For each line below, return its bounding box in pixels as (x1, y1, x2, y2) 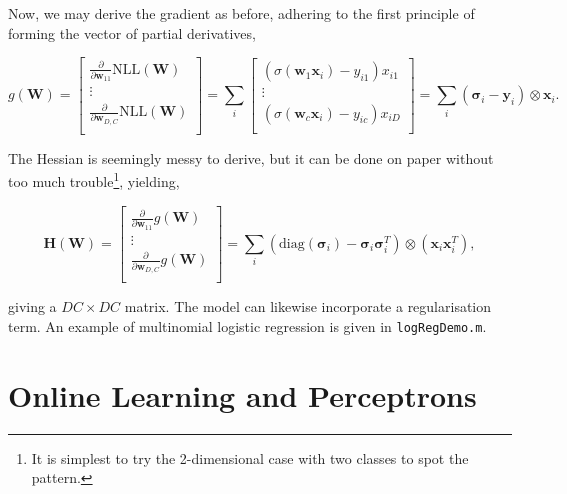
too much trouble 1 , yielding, (8, 168, 180, 192)
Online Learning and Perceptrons (8, 374, 477, 415)
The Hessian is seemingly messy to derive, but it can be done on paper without (8, 147, 494, 168)
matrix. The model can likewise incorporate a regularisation (124, 296, 492, 317)
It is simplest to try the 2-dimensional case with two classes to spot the (31, 447, 469, 468)
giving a (8, 296, 57, 317)
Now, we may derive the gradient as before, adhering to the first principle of (8, 3, 475, 23)
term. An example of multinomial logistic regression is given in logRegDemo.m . (8, 315, 487, 336)
